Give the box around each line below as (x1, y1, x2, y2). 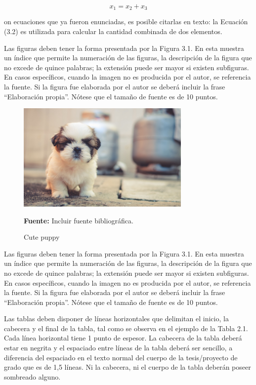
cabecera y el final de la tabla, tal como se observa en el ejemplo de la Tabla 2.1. (4, 323, 248, 333)
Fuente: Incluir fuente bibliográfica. (24, 215, 133, 225)
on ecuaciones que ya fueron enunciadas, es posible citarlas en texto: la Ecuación (4, 16, 248, 27)
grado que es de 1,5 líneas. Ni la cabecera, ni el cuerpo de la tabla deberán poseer (4, 362, 251, 372)
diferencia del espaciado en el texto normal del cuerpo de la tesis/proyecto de (4, 352, 238, 362)
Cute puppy (24, 232, 60, 242)
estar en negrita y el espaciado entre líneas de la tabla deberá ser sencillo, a (4, 342, 233, 353)
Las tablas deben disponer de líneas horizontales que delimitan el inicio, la (4, 313, 229, 324)
